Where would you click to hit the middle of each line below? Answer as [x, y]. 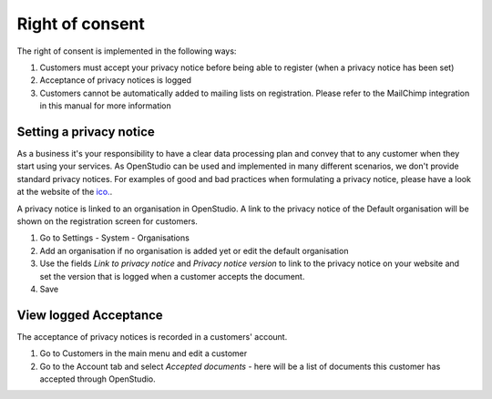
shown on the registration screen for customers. [107, 221]
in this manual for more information [106, 106]
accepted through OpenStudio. [98, 379]
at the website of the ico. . [65, 192]
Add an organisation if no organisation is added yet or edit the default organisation [194, 251]
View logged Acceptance [90, 315]
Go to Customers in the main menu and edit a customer [143, 353]
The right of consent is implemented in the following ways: [127, 51]
